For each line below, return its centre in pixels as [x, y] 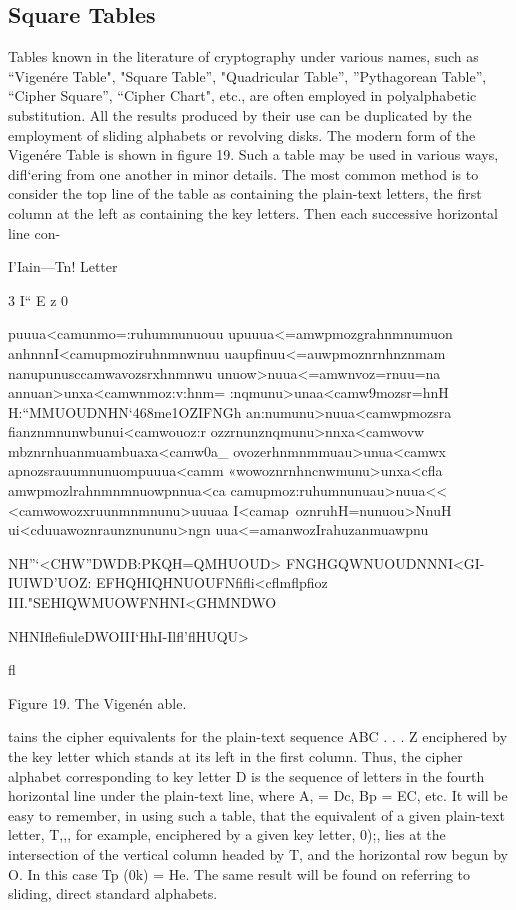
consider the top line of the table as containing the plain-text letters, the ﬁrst [245, 193]
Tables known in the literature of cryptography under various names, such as [243, 56]
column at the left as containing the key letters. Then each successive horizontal [253, 212]
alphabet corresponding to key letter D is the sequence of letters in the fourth [246, 775]
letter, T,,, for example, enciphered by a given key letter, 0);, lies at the [227, 834]
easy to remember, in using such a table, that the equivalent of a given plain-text [256, 814]
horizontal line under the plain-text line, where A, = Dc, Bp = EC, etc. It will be [258, 795]
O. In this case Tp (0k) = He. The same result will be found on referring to [239, 873]
